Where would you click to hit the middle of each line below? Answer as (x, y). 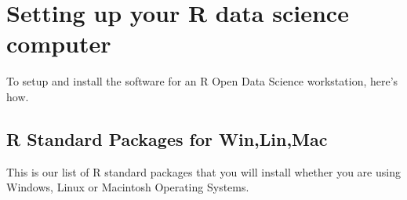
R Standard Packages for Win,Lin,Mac (167, 138)
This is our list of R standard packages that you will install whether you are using (203, 171)
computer (59, 44)
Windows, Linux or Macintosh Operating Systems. (128, 187)
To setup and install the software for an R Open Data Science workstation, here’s (202, 81)
